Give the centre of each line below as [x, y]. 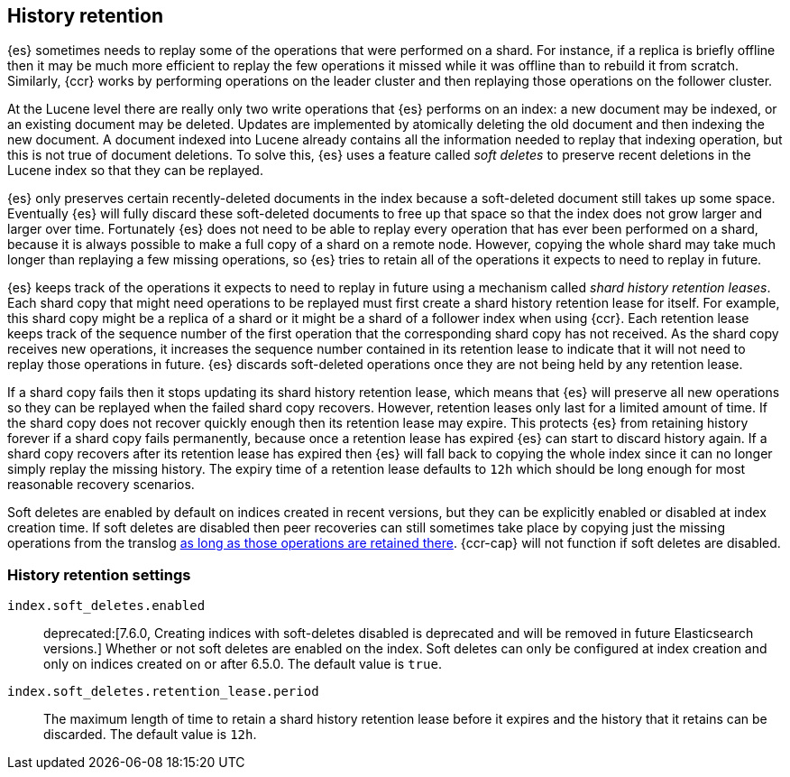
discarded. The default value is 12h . [150, 735]
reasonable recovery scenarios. [101, 485]
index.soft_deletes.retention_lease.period [163, 692]
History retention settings [99, 574]
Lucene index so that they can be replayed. [135, 171]
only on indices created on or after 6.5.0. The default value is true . [243, 664]
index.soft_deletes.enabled [106, 606]
